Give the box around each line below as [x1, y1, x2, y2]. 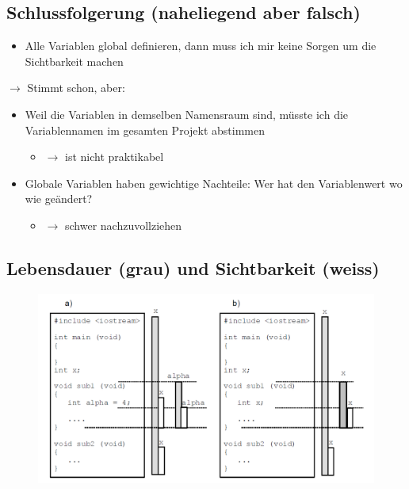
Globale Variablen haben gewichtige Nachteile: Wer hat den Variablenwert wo [25, 174, 403, 191]
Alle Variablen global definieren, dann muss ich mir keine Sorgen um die [25, 37, 377, 54]
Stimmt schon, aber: [27, 79, 125, 96]
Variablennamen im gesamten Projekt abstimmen [25, 121, 265, 138]
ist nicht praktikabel [64, 148, 164, 165]
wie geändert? [25, 190, 93, 207]
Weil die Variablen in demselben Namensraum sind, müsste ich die [25, 105, 349, 122]
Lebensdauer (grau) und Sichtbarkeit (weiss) [6, 255, 380, 280]
